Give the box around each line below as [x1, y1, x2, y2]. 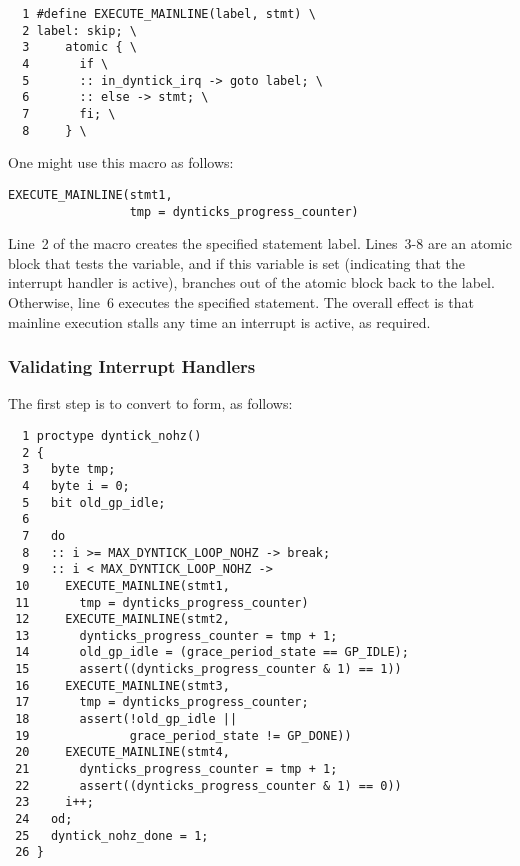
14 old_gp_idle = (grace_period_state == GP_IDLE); [15, 645, 409, 660]
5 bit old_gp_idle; [22, 495, 166, 510]
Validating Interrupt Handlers [8, 354, 256, 379]
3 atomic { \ [22, 40, 137, 55]
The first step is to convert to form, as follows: [8, 393, 293, 414]
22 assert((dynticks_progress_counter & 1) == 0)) [15, 778, 402, 793]
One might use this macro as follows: [8, 152, 234, 173]
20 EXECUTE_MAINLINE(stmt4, [15, 745, 230, 760]
